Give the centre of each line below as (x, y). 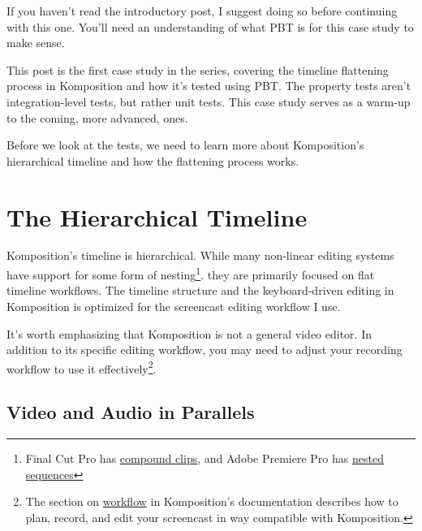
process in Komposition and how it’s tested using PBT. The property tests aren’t (209, 86)
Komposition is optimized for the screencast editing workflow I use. (174, 306)
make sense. (36, 43)
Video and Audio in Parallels (131, 412)
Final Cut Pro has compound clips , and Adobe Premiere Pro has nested (205, 458)
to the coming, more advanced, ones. (97, 117)
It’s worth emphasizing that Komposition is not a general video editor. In (189, 333)
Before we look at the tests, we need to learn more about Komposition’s (185, 145)
